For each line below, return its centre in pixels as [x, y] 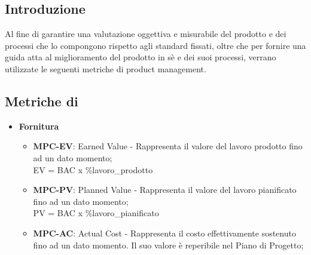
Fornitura [39, 126]
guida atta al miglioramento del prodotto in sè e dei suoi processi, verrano [141, 57]
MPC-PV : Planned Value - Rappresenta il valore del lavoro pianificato [165, 190]
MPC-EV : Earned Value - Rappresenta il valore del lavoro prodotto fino [168, 146]
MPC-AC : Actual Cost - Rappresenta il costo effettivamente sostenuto [164, 233]
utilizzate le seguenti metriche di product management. [106, 68]
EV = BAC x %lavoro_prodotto [93, 169]
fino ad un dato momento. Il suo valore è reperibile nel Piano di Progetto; [168, 245]
